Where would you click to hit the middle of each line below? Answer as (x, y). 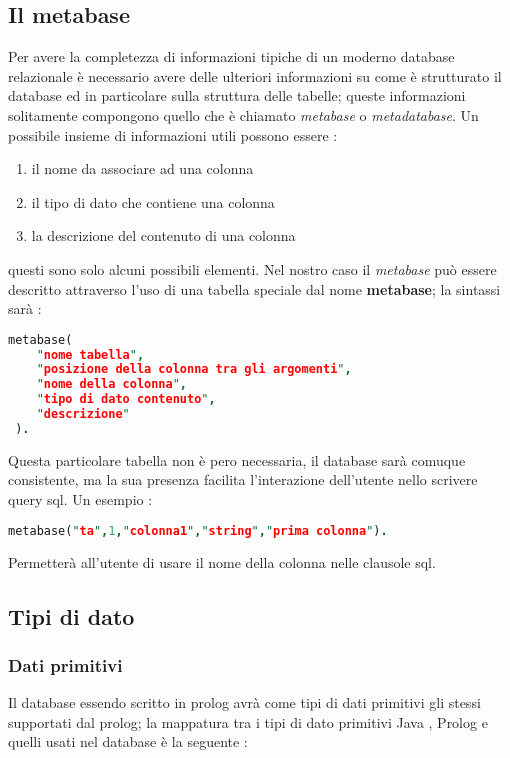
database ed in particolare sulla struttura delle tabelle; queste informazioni (237, 95)
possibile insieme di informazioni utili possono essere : (173, 134)
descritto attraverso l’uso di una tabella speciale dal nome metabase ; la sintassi (254, 288)
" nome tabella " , (90, 354)
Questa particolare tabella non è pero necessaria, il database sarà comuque (237, 459)
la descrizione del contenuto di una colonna (163, 235)
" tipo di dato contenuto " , (126, 399)
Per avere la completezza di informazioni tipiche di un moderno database (231, 56)
